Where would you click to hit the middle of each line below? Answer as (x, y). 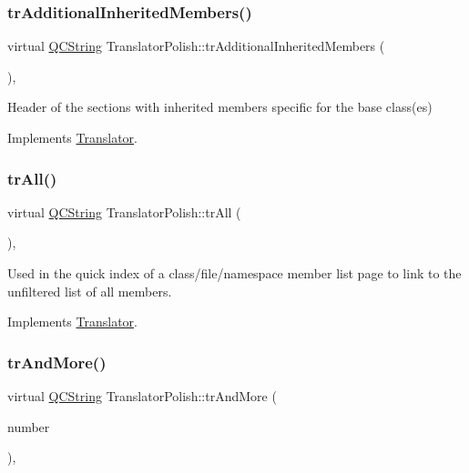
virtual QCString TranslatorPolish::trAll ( (124, 211)
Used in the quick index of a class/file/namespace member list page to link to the (234, 273)
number (29, 426)
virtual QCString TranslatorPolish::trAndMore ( (142, 396)
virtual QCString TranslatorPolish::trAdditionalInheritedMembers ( (196, 46)
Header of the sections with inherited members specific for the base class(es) (220, 107)
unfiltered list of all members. (90, 291)
